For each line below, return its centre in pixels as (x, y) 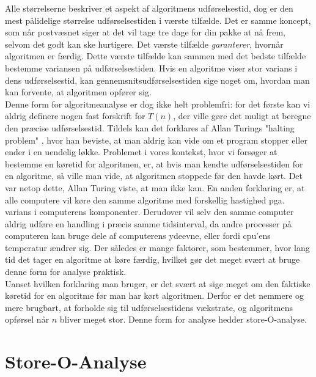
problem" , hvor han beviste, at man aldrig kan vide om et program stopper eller (156, 140)
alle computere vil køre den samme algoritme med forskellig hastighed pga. (145, 199)
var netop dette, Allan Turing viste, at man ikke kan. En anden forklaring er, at (155, 187)
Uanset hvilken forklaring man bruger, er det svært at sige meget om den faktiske (158, 283)
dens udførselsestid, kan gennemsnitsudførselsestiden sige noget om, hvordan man (157, 80)
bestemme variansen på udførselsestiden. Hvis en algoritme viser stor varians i (151, 68)
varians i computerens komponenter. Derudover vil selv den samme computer (149, 212)
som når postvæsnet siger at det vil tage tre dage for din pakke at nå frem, (145, 32)
